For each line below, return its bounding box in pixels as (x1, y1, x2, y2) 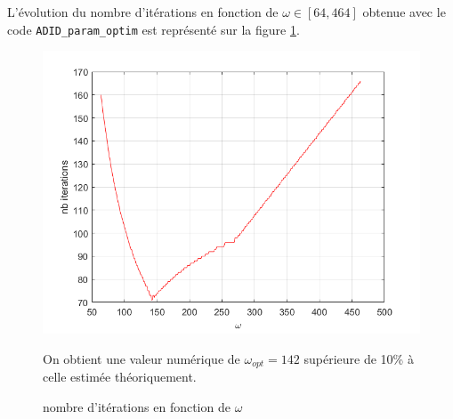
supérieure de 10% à (303, 349, 414, 367)
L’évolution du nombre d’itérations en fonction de (7, 3, 279, 20)
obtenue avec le (362, 3, 446, 20)
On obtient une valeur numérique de (43, 349, 240, 367)
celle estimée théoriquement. (43, 367, 197, 386)
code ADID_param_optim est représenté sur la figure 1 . (7, 20, 300, 38)
